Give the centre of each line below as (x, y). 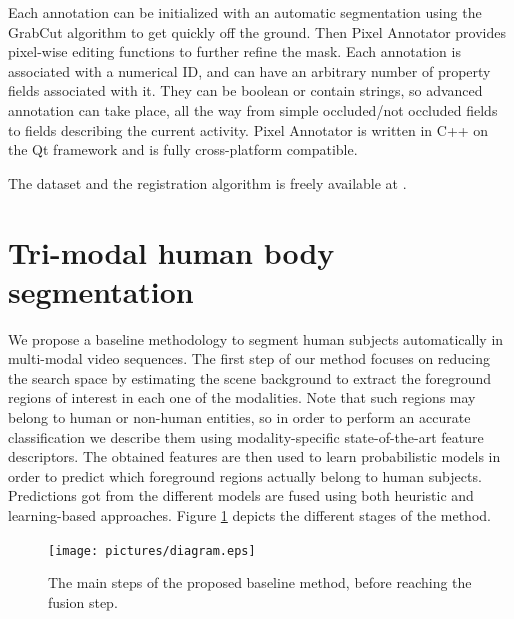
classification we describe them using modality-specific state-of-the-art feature (246, 436)
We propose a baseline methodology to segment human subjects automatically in (256, 338)
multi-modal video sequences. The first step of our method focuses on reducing (249, 358)
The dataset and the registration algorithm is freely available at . (207, 182)
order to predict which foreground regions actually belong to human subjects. (245, 475)
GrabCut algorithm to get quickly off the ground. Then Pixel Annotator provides (257, 31)
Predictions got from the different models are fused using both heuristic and (241, 495)
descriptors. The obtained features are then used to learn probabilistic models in (254, 456)
